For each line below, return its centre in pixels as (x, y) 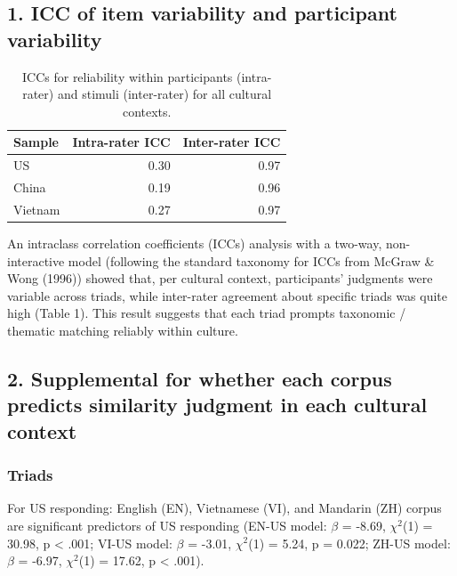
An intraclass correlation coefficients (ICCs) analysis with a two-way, (195, 243)
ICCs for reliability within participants (128, 76)
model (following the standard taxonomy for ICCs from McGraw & (251, 260)
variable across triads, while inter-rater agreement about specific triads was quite (228, 295)
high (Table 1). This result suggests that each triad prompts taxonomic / (207, 313)
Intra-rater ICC (121, 142)
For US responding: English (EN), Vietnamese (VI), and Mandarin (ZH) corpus (224, 508)
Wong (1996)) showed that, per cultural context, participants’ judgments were (220, 278)
